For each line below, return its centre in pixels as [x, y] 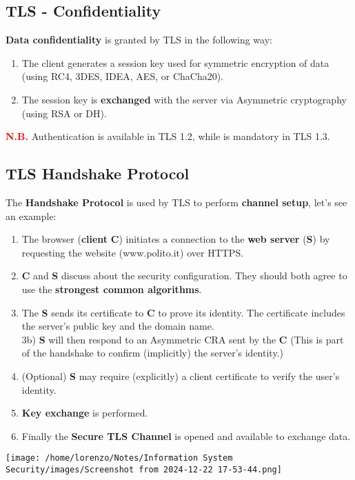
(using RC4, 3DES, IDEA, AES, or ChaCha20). [123, 76]
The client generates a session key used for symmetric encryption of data [175, 62]
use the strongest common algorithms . [112, 289]
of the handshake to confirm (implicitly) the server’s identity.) [152, 353]
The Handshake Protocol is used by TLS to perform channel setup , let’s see [176, 202]
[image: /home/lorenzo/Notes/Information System [119, 458]
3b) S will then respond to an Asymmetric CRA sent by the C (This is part [183, 339]
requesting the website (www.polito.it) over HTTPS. [133, 252]
